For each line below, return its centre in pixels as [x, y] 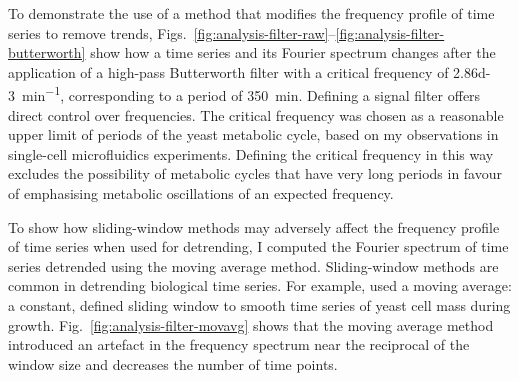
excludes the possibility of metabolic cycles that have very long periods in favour [255, 173]
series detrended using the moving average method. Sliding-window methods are [253, 265]
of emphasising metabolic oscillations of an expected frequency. [201, 193]
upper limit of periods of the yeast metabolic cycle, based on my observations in [253, 134]
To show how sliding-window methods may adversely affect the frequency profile [254, 226]
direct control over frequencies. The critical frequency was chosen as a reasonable [256, 114]
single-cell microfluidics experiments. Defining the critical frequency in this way [251, 153]
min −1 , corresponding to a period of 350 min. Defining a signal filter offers [251, 94]
